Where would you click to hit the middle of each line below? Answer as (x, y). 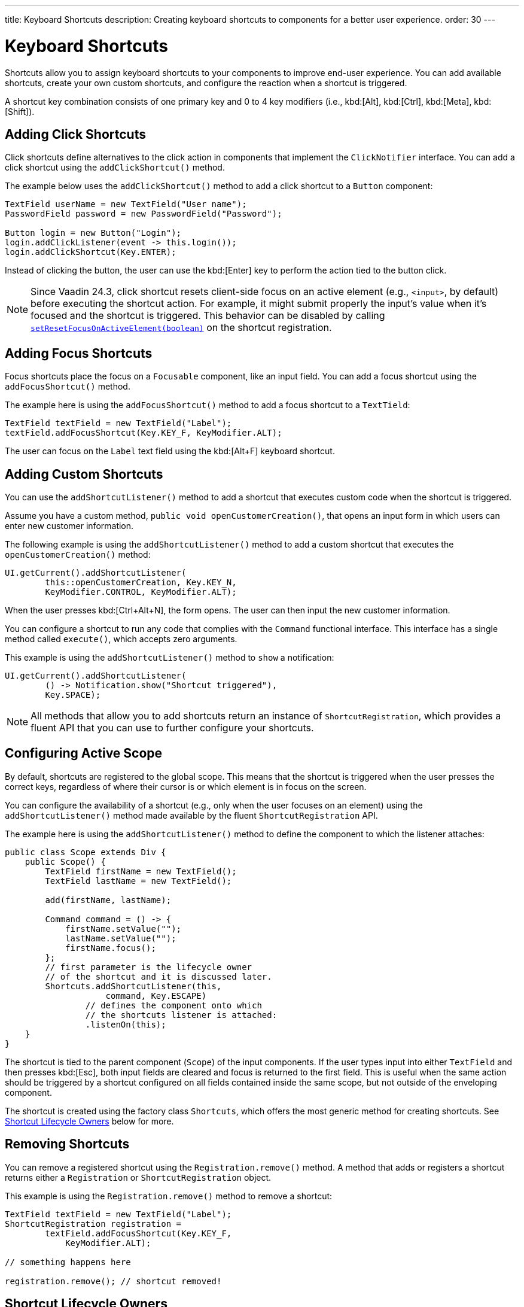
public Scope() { (65, 861)
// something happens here (68, 1262)
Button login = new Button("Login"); (93, 233)
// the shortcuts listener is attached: (181, 1015)
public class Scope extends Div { (86, 852)
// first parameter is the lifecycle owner (149, 967)
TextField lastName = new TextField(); (138, 881)
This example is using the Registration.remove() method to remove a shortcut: (169, 1196)
